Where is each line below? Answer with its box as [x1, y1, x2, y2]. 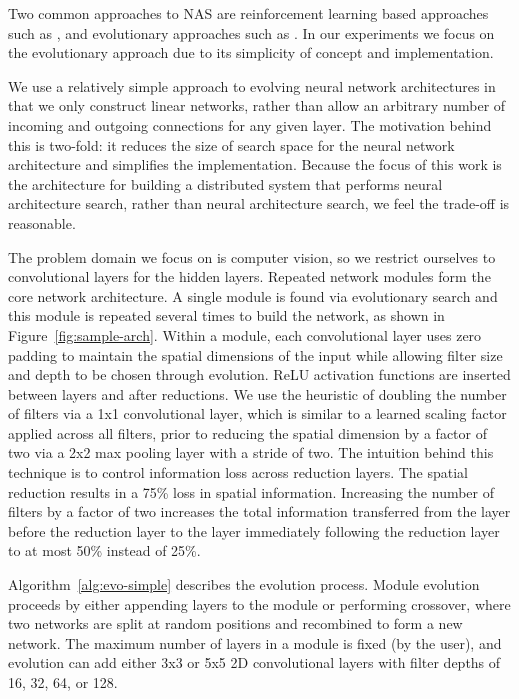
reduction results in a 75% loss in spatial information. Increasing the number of [8, 481, 495, 502]
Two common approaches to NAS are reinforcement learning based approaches [8, 3, 489, 23]
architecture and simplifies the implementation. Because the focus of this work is [8, 154, 502, 175]
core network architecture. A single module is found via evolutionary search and [8, 285, 498, 306]
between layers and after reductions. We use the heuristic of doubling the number [8, 383, 507, 404]
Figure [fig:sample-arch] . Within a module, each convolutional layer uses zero [8, 324, 482, 345]
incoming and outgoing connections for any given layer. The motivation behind [8, 114, 492, 135]
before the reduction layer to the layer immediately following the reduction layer [8, 520, 500, 541]
